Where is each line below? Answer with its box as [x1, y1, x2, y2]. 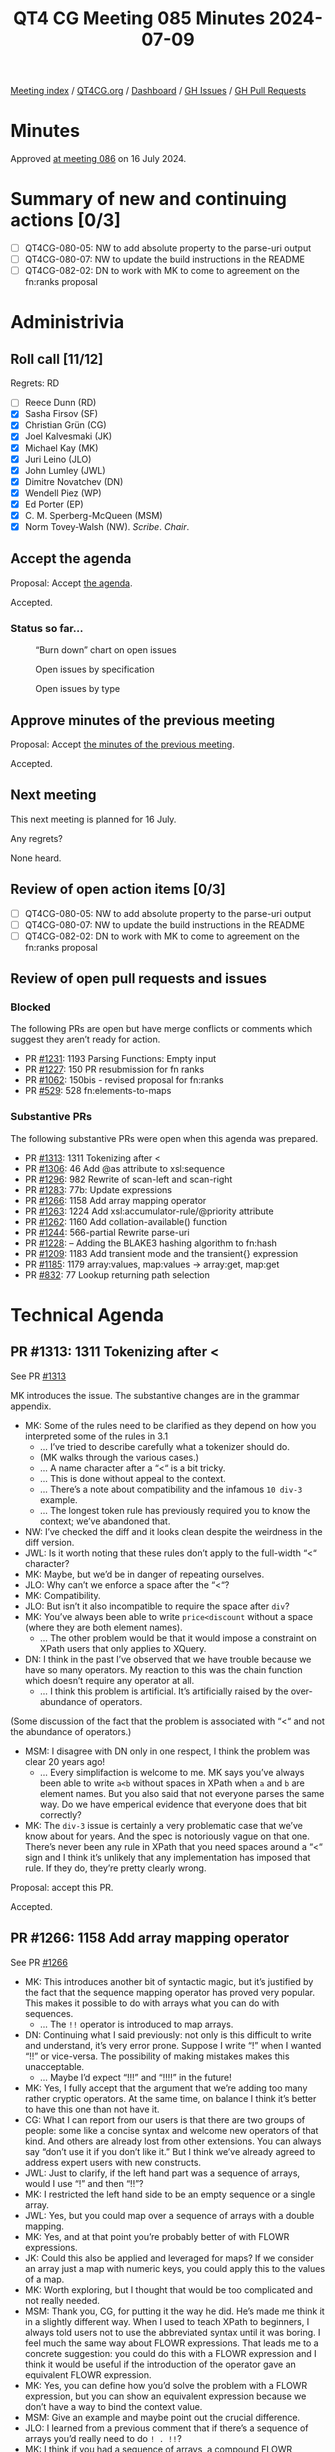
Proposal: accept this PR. [10, 1881, 114, 1893]
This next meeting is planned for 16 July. [10, 813, 177, 825]
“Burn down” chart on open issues [35, 644, 177, 656]
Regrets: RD [10, 377, 60, 389]
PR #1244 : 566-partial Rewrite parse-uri [24, 1226, 190, 1238]
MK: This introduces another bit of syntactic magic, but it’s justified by [24, 1975, 314, 1987]
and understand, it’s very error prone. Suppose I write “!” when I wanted [24, 2039, 322, 2051]
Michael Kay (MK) [24, 442, 99, 454]
